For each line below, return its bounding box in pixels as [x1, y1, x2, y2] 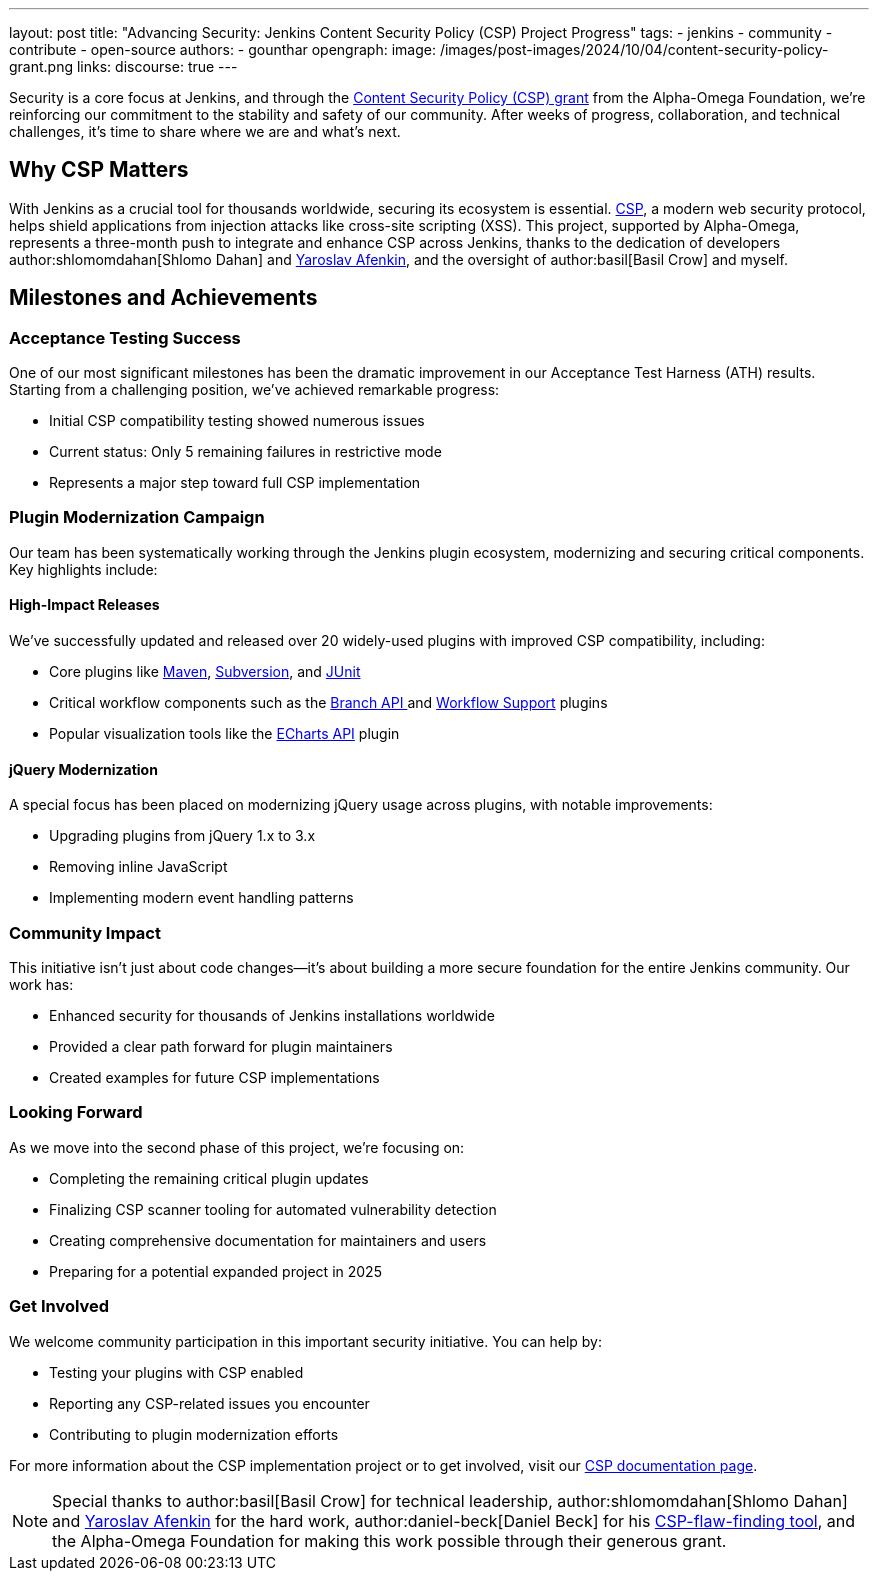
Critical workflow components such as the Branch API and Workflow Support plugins [49, 694, 608, 712]
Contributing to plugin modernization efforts [49, 1425, 339, 1443]
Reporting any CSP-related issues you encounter [49, 1394, 370, 1412]
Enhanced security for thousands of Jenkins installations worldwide [49, 1007, 495, 1024]
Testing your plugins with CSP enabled [49, 1363, 304, 1381]
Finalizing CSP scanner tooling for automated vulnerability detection [49, 1200, 497, 1218]
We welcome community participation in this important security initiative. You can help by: [9, 1332, 603, 1350]
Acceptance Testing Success [9, 327, 241, 348]
